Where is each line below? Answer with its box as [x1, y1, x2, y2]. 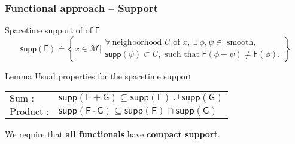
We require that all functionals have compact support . [5, 128, 220, 140]
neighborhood [112, 38, 162, 47]
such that [165, 50, 199, 59]
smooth [226, 38, 254, 47]
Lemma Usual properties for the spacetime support [5, 69, 192, 82]
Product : [10, 106, 50, 117]
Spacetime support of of [5, 24, 92, 36]
